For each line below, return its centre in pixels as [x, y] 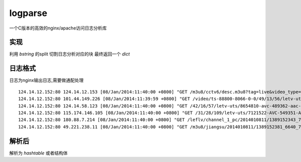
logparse [28, 13]
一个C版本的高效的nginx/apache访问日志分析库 [58, 28]
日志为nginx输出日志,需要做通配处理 [46, 80]
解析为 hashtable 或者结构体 [38, 153]
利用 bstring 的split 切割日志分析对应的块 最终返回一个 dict [69, 54]
